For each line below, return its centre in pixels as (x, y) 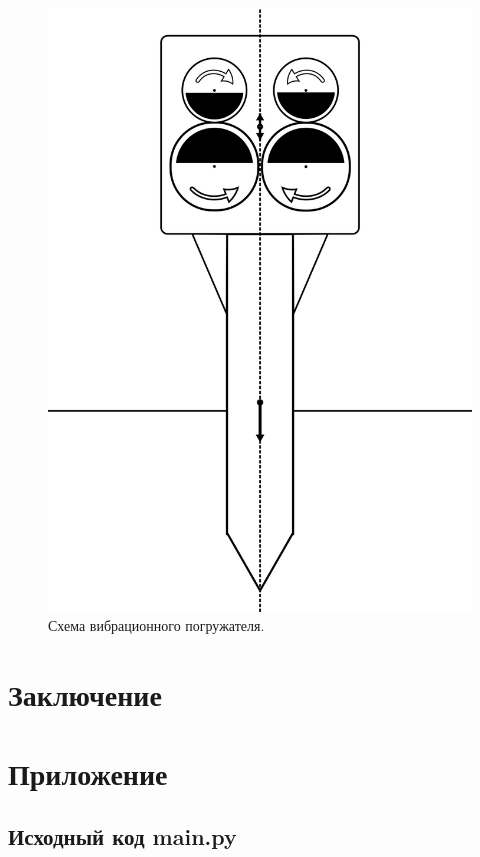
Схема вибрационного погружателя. (156, 625)
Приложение (88, 772)
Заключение (85, 694)
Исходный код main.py (122, 836)
